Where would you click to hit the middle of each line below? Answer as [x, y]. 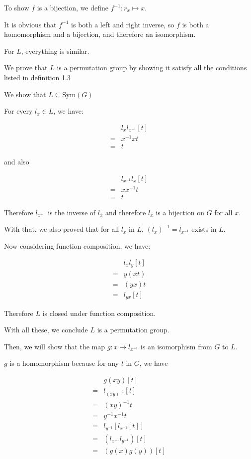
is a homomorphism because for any [64, 363]
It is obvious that [30, 24]
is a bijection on [180, 212]
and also [17, 161]
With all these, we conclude [46, 330]
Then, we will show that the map [55, 346]
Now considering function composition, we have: [77, 245]
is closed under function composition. [99, 313]
